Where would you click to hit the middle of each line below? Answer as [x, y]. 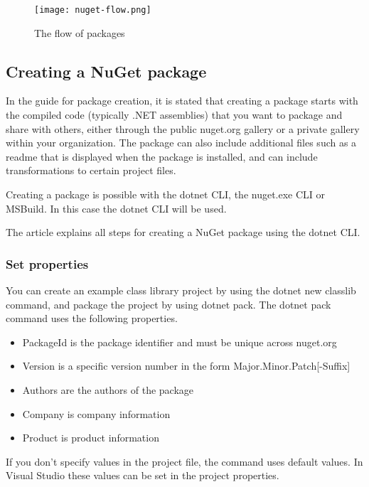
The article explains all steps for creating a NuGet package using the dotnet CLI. [183, 232]
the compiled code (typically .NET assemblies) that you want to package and [174, 115]
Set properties [47, 263]
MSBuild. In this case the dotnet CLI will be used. [116, 208]
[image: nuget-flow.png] [93, 10]
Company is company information [96, 413]
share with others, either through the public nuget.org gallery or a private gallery [183, 128]
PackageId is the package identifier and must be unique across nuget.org [180, 342]
